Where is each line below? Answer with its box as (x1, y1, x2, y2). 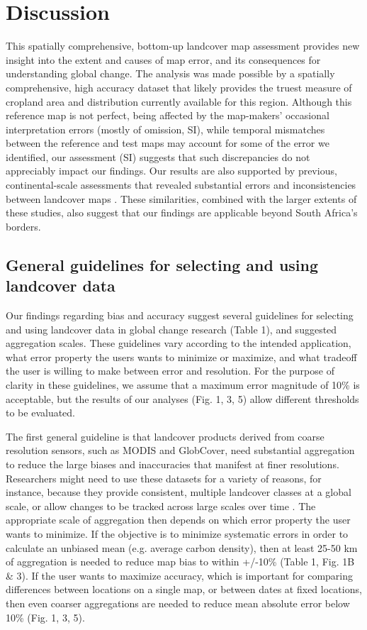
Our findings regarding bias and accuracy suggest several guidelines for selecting (6, 308, 354, 323)
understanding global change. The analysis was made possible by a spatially (6, 66, 335, 81)
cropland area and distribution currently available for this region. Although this (6, 94, 352, 109)
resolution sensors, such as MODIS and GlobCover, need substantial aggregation (6, 443, 355, 458)
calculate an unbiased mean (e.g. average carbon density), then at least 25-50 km (6, 540, 358, 555)
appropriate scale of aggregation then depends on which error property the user (6, 512, 351, 527)
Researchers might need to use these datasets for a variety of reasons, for (6, 470, 322, 485)
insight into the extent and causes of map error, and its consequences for (6, 52, 321, 67)
